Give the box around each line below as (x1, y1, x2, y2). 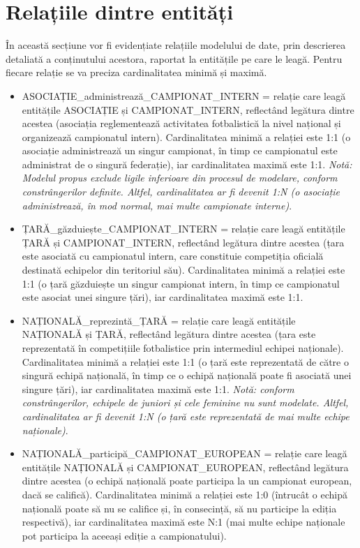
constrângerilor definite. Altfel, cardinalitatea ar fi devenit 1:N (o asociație (22, 184, 340, 199)
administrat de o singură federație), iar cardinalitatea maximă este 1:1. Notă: (22, 156, 352, 171)
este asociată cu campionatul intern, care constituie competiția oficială (22, 249, 324, 263)
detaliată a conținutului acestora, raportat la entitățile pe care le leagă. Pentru (6, 51, 343, 66)
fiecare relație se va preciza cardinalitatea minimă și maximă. (6, 65, 267, 80)
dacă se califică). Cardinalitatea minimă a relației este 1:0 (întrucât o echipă (22, 487, 347, 501)
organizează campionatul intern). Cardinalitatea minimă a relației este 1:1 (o (22, 129, 351, 144)
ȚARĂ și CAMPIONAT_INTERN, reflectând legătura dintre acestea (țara (22, 235, 345, 249)
